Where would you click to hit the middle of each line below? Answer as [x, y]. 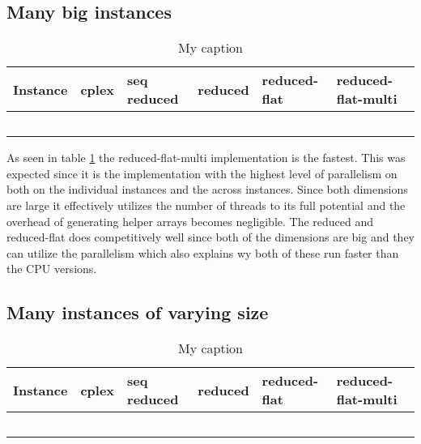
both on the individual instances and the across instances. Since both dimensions [207, 189]
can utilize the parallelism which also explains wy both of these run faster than [203, 252]
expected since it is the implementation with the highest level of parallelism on [202, 173]
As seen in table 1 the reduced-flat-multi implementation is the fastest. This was [206, 158]
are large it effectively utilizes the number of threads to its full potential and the [206, 205]
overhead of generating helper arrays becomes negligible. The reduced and [190, 221]
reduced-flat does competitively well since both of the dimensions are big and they [210, 237]
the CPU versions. [52, 269]
